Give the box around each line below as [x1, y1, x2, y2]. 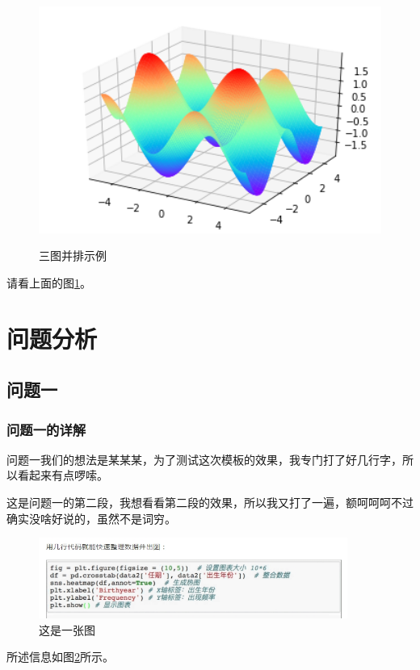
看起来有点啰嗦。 [17, 467, 108, 484]
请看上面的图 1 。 [6, 274, 91, 291]
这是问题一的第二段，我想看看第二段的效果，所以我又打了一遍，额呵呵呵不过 [6, 493, 414, 510]
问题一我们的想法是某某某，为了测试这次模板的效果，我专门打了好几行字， [6, 450, 402, 467]
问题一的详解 [6, 419, 86, 439]
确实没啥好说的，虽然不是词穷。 [6, 509, 176, 526]
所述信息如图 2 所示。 [6, 648, 114, 665]
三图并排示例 [39, 247, 107, 264]
